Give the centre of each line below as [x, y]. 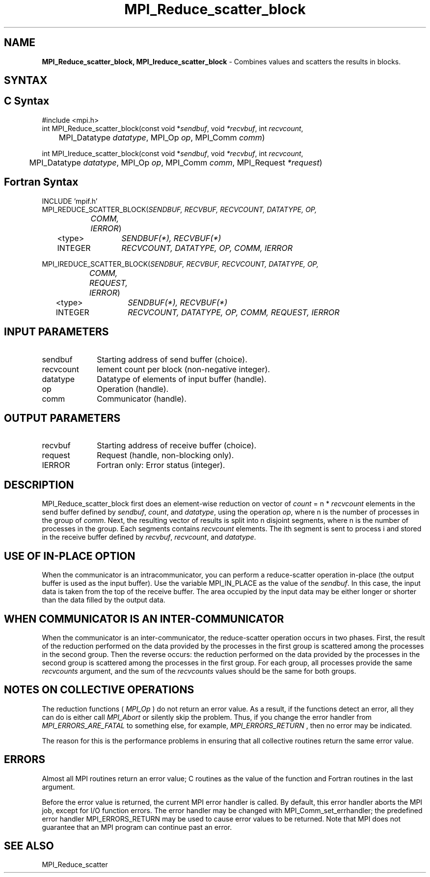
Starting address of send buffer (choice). [172, 359]
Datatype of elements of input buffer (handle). [182, 379]
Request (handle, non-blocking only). [165, 455]
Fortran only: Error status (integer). [161, 465]
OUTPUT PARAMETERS [62, 418]
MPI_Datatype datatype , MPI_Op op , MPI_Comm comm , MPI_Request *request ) [176, 162]
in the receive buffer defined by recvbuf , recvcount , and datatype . [149, 537]
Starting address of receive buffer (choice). [177, 446]
